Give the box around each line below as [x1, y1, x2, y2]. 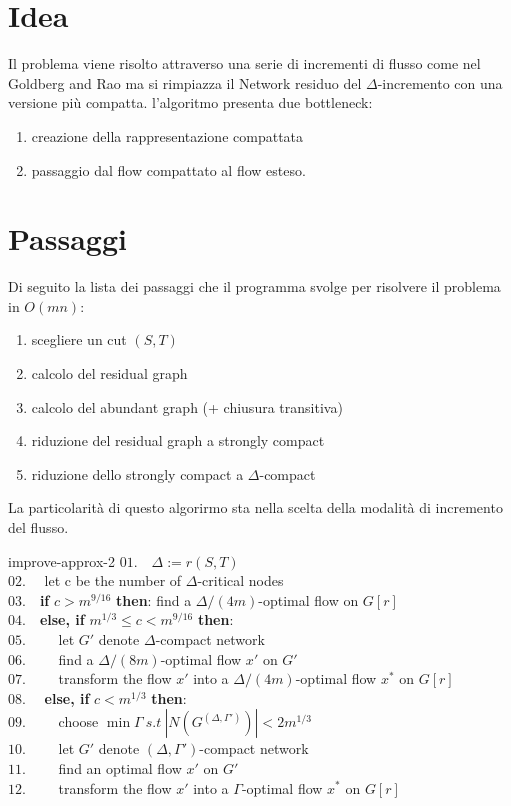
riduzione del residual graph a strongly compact [31, 430, 325, 451]
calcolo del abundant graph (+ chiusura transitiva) [31, 396, 343, 417]
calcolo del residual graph [31, 363, 188, 383]
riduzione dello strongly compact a [31, 463, 244, 484]
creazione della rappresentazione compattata [31, 125, 304, 146]
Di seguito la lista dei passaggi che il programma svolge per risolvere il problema [8, 276, 501, 297]
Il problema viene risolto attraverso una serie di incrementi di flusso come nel [8, 53, 481, 74]
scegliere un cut [31, 329, 127, 350]
